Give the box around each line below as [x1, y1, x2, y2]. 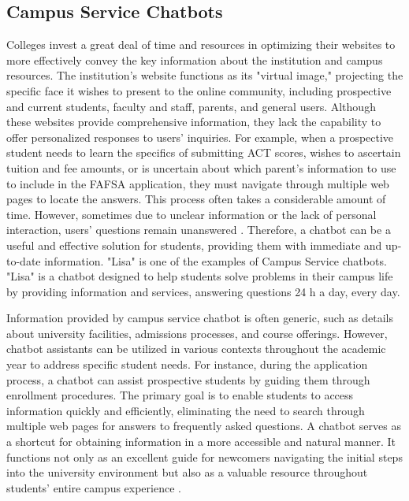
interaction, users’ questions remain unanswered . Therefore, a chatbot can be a [6, 221, 391, 238]
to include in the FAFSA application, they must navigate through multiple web [6, 175, 389, 191]
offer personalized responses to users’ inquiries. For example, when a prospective [6, 128, 394, 145]
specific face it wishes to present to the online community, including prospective [6, 82, 392, 98]
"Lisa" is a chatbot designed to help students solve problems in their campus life [6, 268, 393, 284]
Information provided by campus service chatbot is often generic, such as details [6, 310, 393, 326]
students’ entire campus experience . [6, 479, 181, 495]
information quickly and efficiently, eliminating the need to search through [6, 402, 365, 418]
